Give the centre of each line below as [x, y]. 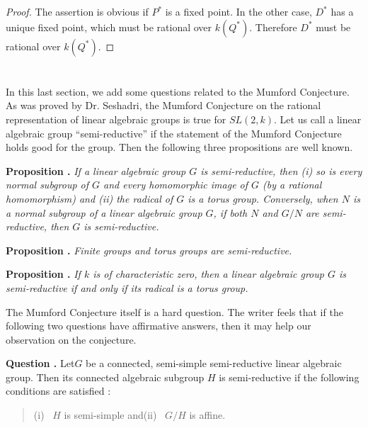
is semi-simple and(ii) [110, 415]
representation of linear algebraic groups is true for [116, 119]
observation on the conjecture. [71, 339]
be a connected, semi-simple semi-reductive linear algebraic [214, 363]
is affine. [207, 415]
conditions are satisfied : [58, 391]
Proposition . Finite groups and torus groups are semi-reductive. [149, 250]
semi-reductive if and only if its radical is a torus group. [127, 287]
